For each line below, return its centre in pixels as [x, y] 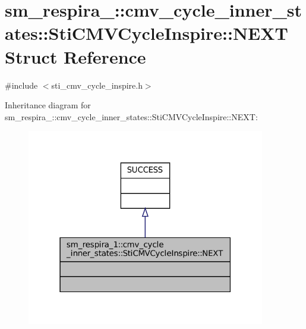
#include [21, 85]
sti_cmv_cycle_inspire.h [97, 85]
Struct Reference [75, 56]
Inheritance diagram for [48, 105]
